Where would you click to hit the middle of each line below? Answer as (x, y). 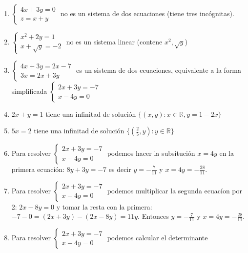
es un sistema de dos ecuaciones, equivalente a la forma (159, 70)
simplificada (29, 91)
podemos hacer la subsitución (151, 153)
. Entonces (153, 216)
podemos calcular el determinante (157, 238)
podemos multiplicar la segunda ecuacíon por (175, 190)
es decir (120, 169)
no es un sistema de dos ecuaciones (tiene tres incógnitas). (147, 13)
